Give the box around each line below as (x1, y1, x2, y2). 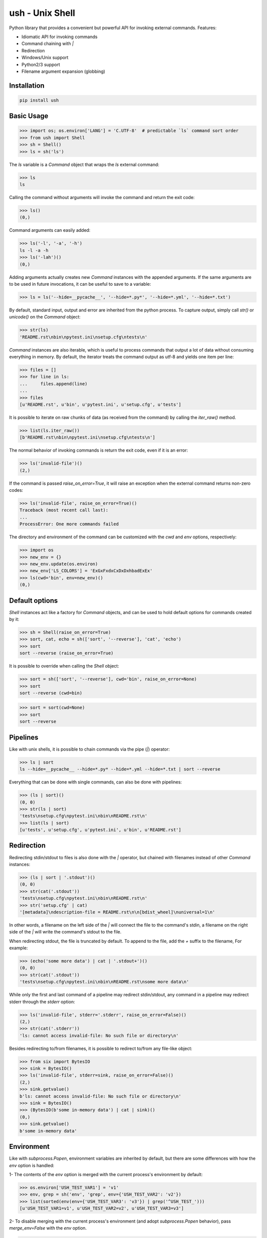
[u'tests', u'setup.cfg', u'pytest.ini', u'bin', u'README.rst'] (19, 827, 181, 833)
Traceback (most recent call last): (19, 508, 109, 513)
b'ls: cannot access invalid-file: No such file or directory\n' (19, 1093, 181, 1099)
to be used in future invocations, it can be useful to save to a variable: (9, 281, 151, 287)
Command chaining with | (21, 41, 74, 47)
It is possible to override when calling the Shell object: (9, 663, 120, 669)
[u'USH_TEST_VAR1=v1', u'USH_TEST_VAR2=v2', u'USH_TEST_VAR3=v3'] (19, 1206, 184, 1211)
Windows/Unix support (21, 54, 69, 60)
